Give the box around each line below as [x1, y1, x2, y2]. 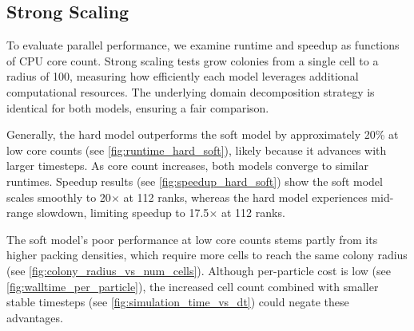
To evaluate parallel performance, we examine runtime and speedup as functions [6, 37, 400, 53]
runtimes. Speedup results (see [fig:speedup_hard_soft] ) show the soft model [6, 172, 383, 189]
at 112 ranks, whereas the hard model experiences [123, 188, 368, 205]
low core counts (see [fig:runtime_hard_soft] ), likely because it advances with [6, 141, 387, 158]
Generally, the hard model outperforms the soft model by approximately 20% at [6, 126, 399, 143]
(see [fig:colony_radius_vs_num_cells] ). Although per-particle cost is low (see [6, 262, 391, 278]
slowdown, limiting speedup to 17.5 [37, 204, 209, 221]
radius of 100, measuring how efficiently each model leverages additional [6, 68, 359, 85]
